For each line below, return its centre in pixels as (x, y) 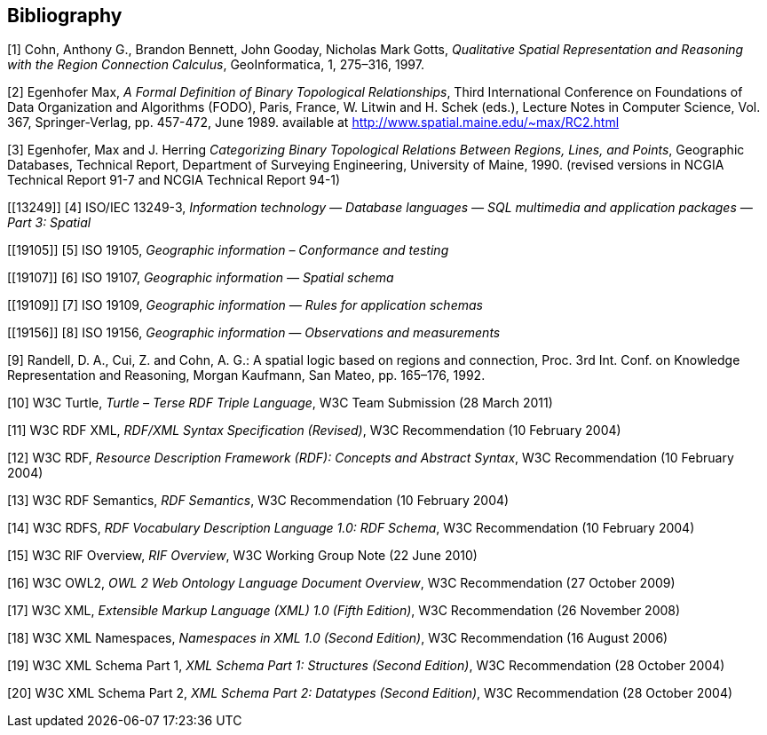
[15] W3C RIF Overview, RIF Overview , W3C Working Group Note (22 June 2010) (242, 556)
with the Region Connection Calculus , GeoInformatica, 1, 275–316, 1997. (216, 65)
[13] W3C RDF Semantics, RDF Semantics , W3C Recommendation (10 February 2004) (258, 501)
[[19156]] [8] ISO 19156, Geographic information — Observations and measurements (254, 333)
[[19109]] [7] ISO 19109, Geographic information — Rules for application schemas (245, 305)
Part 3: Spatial (49, 223)
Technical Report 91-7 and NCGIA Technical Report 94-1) (174, 180)
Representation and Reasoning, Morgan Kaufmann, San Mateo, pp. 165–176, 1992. (246, 375)
